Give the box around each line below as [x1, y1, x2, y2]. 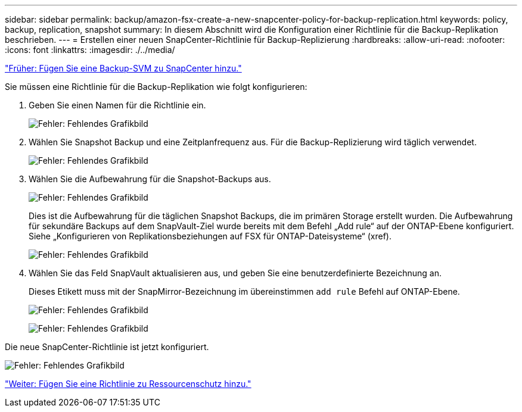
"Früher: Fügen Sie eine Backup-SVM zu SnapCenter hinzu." [5, 63, 242, 73]
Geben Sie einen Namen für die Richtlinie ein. [29, 100, 206, 110]
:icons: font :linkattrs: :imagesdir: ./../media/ [5, 45, 175, 55]
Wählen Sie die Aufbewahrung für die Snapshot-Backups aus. [29, 174, 271, 184]
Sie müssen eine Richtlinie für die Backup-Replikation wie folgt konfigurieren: [5, 82, 307, 92]
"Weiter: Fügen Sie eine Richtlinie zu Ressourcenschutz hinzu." [5, 379, 251, 389]
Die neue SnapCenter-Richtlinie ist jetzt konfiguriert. [5, 342, 209, 352]
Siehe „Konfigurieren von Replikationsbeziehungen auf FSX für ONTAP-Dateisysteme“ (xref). [29, 231, 392, 241]
